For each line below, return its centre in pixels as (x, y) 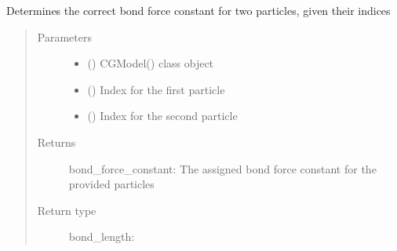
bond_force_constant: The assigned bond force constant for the (222, 168)
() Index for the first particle (156, 89)
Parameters (64, 36)
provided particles (111, 184)
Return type (67, 210)
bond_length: (102, 236)
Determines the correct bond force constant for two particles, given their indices (198, 10)
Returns (56, 142)
